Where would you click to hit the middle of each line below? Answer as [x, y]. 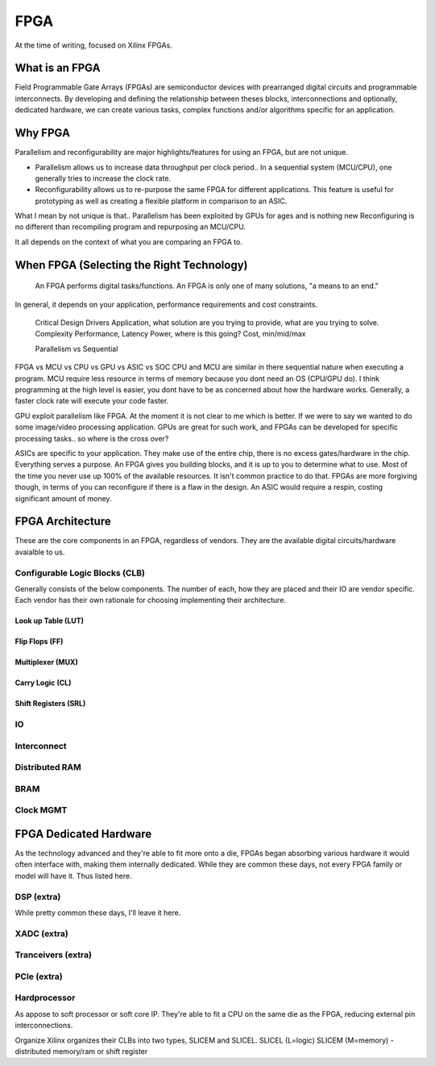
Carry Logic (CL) [43, 683]
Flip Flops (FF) [39, 642]
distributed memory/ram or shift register [81, 1051]
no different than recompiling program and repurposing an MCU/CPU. [130, 227]
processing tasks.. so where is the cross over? [92, 438]
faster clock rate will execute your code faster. [92, 401]
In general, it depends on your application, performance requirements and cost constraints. [166, 304]
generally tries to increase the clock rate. [103, 178]
